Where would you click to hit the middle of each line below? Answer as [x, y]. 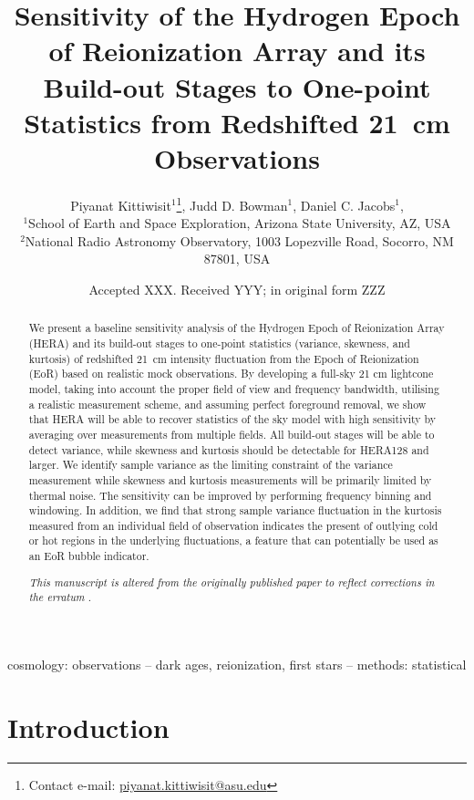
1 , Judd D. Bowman [232, 203]
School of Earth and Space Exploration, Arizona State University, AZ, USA [240, 223]
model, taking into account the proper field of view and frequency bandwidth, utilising [234, 388]
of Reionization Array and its [237, 51]
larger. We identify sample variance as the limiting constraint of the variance [211, 465]
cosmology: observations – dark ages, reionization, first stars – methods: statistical [237, 664]
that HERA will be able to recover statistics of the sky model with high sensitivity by [232, 419]
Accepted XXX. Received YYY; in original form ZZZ [237, 289]
